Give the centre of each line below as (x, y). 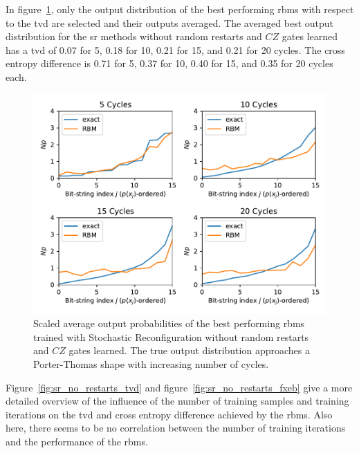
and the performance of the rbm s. (77, 441)
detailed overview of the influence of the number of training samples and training (177, 401)
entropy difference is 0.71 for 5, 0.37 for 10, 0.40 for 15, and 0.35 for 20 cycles (169, 63)
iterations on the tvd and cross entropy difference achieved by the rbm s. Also (169, 414)
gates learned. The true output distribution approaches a (189, 350)
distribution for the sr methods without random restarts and (134, 36)
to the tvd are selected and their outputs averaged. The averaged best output (170, 22)
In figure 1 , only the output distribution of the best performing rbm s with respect (180, 9)
